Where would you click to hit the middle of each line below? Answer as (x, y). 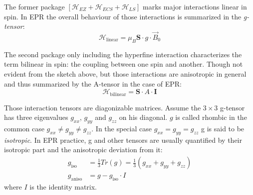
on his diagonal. (143, 117)
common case (24, 129)
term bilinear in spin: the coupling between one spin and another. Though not (124, 64)
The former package (34, 6)
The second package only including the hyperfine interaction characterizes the (123, 54)
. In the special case (122, 129)
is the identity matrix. (63, 186)
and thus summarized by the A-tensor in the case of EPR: (93, 83)
